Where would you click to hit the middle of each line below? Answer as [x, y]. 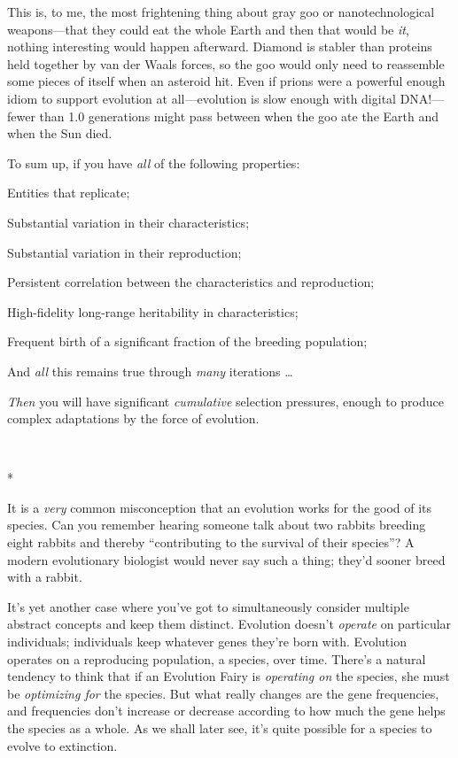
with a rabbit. [45, 577]
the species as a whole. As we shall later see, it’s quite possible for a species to [220, 728]
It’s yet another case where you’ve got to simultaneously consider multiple [208, 606]
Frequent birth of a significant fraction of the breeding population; [187, 341]
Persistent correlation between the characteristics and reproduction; [191, 282]
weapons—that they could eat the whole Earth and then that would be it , [208, 29]
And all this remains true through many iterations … [150, 371]
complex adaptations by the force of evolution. [133, 418]
